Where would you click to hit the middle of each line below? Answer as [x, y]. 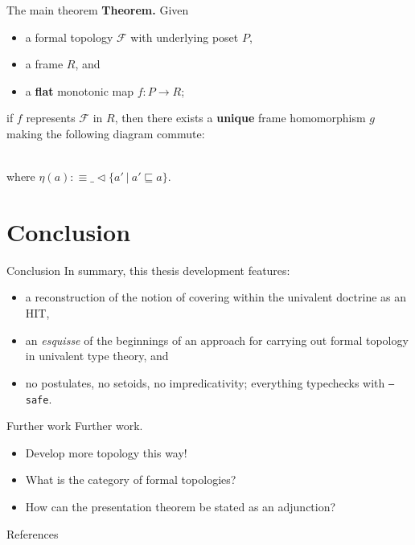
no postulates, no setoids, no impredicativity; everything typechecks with [205, 382]
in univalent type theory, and [97, 356]
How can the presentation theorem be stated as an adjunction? [181, 506]
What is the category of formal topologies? [131, 479]
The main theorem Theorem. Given [98, 10]
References [33, 533]
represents [51, 118]
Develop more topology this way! [106, 452]
